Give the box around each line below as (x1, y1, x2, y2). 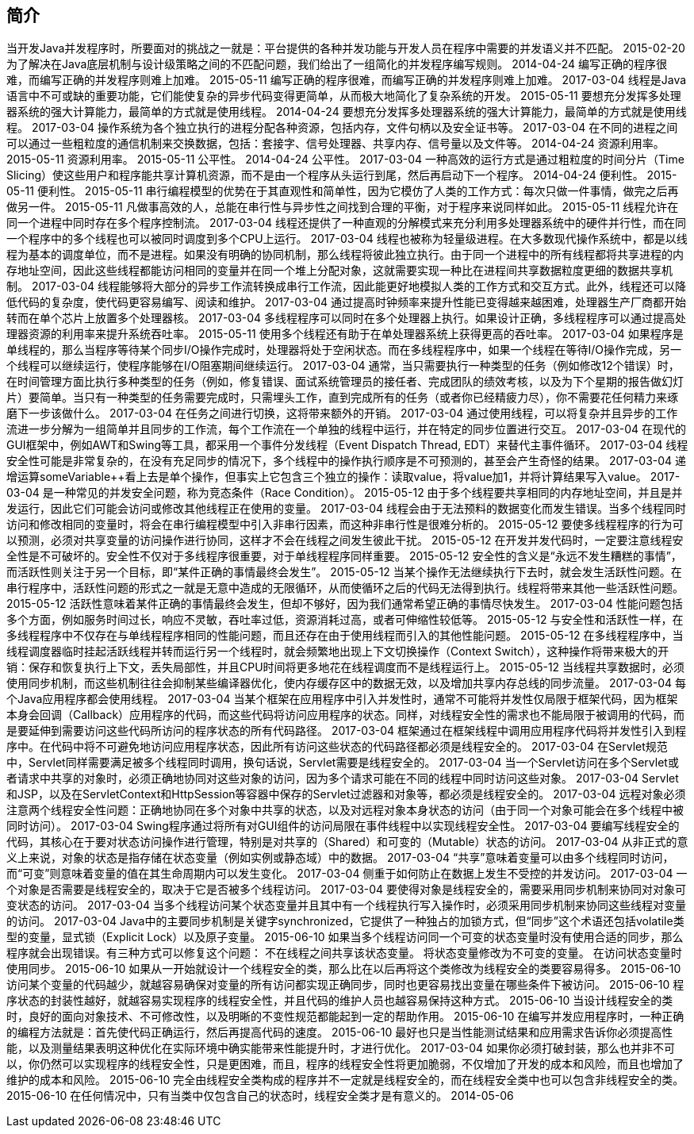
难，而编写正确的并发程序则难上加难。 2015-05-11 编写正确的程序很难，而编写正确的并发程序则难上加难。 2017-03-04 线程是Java (6, 73, 687, 87)
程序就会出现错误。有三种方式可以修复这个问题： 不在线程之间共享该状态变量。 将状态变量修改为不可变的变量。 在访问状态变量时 (6, 946, 682, 960)
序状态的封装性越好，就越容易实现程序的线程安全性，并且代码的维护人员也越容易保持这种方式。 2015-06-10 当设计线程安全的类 (6, 994, 673, 1008)
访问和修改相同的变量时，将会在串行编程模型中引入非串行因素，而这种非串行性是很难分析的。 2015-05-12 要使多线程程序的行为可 (6, 517, 684, 532)
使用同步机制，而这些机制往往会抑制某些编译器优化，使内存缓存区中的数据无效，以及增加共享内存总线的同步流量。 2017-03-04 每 (6, 676, 687, 690)
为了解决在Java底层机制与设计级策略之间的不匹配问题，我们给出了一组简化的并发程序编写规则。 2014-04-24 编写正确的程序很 (6, 57, 667, 71)
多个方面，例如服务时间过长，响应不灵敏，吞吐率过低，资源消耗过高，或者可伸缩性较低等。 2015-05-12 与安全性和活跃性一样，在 (6, 613, 684, 627)
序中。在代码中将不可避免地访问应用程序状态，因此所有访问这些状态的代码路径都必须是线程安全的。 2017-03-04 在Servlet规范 (6, 740, 668, 754)
